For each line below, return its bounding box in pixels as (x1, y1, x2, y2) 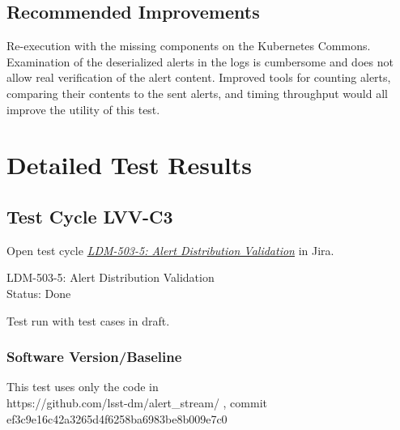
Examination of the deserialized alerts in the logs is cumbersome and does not (6, 53, 394, 70)
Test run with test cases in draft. (6, 312, 170, 329)
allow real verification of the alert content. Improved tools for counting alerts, (6, 69, 391, 86)
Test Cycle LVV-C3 (6, 203, 173, 228)
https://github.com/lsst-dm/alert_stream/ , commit (6, 394, 267, 411)
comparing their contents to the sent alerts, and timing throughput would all (6, 84, 388, 101)
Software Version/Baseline (6, 347, 182, 367)
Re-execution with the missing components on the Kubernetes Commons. (6, 37, 371, 54)
